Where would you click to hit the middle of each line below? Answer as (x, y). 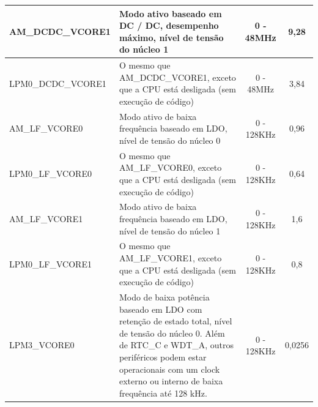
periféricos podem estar (163, 357)
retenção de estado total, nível (176, 321)
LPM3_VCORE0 (42, 345)
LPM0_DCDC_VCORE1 (58, 83)
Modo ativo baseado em (170, 13)
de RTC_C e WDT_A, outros (176, 345)
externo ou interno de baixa (171, 381)
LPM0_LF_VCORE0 (50, 174)
